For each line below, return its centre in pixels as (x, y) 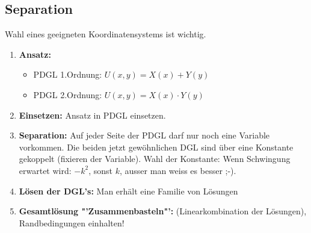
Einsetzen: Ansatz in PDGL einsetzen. (92, 115)
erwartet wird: (45, 170)
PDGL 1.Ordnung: (68, 74)
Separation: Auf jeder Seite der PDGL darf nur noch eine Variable (144, 135)
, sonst (101, 170)
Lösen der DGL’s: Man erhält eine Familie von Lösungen (128, 191)
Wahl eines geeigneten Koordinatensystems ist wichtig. (106, 34)
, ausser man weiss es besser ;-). (178, 170)
